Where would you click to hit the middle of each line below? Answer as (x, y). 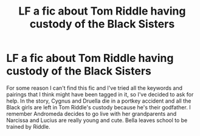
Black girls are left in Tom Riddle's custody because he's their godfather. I (98, 107)
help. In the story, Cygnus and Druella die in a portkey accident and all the (99, 101)
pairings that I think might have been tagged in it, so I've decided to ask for (100, 94)
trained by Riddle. (28, 126)
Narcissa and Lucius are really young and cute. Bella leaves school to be (97, 120)
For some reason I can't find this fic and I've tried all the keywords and (95, 88)
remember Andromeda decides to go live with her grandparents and (91, 114)
